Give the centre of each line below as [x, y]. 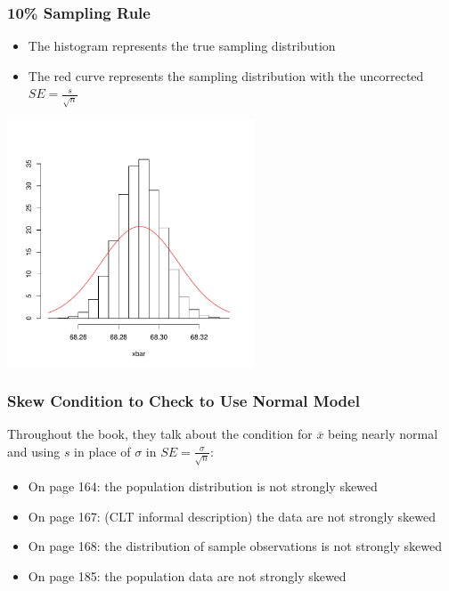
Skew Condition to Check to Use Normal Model [184, 401]
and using [34, 451]
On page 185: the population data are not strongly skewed [187, 575]
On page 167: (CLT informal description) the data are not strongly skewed [232, 516]
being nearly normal [383, 434]
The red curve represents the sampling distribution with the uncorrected [226, 75]
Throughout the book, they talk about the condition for [160, 434]
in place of [102, 451]
